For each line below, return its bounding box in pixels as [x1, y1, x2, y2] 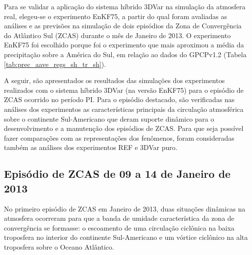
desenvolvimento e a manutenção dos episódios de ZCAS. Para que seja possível [4, 123, 244, 133]
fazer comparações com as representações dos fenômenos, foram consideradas [4, 132, 234, 143]
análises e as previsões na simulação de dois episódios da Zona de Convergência [4, 21, 242, 31]
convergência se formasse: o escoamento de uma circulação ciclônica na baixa [4, 222, 235, 233]
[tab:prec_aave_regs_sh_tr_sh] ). [4, 59, 106, 69]
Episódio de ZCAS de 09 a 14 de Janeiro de [4, 166, 231, 181]
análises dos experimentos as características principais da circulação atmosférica [4, 104, 244, 114]
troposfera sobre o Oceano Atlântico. [4, 241, 114, 252]
